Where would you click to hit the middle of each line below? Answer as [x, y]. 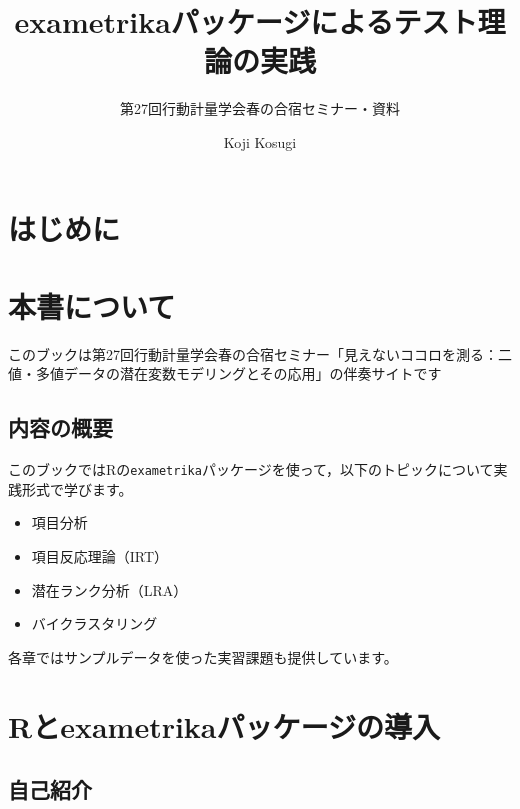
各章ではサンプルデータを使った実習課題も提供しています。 [203, 656]
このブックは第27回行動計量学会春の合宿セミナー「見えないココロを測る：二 [260, 353]
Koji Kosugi [260, 141]
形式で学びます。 [77, 488]
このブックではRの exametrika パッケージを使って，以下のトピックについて [251, 469]
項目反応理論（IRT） [100, 556]
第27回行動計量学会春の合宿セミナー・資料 [260, 108]
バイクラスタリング [94, 623]
